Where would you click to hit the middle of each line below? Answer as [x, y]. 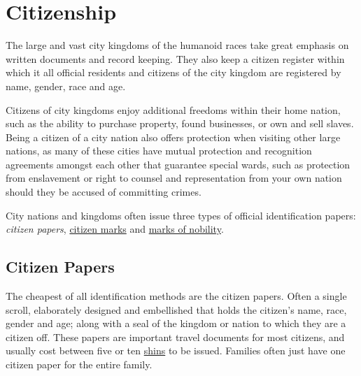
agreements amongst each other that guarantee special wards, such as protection [178, 164]
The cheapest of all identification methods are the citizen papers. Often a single [176, 296]
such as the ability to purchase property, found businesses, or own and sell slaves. [180, 123]
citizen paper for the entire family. [79, 364]
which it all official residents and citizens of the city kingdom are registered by [174, 72]
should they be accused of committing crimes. [104, 192]
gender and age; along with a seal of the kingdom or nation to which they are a [176, 323]
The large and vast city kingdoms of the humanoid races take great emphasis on [177, 45]
